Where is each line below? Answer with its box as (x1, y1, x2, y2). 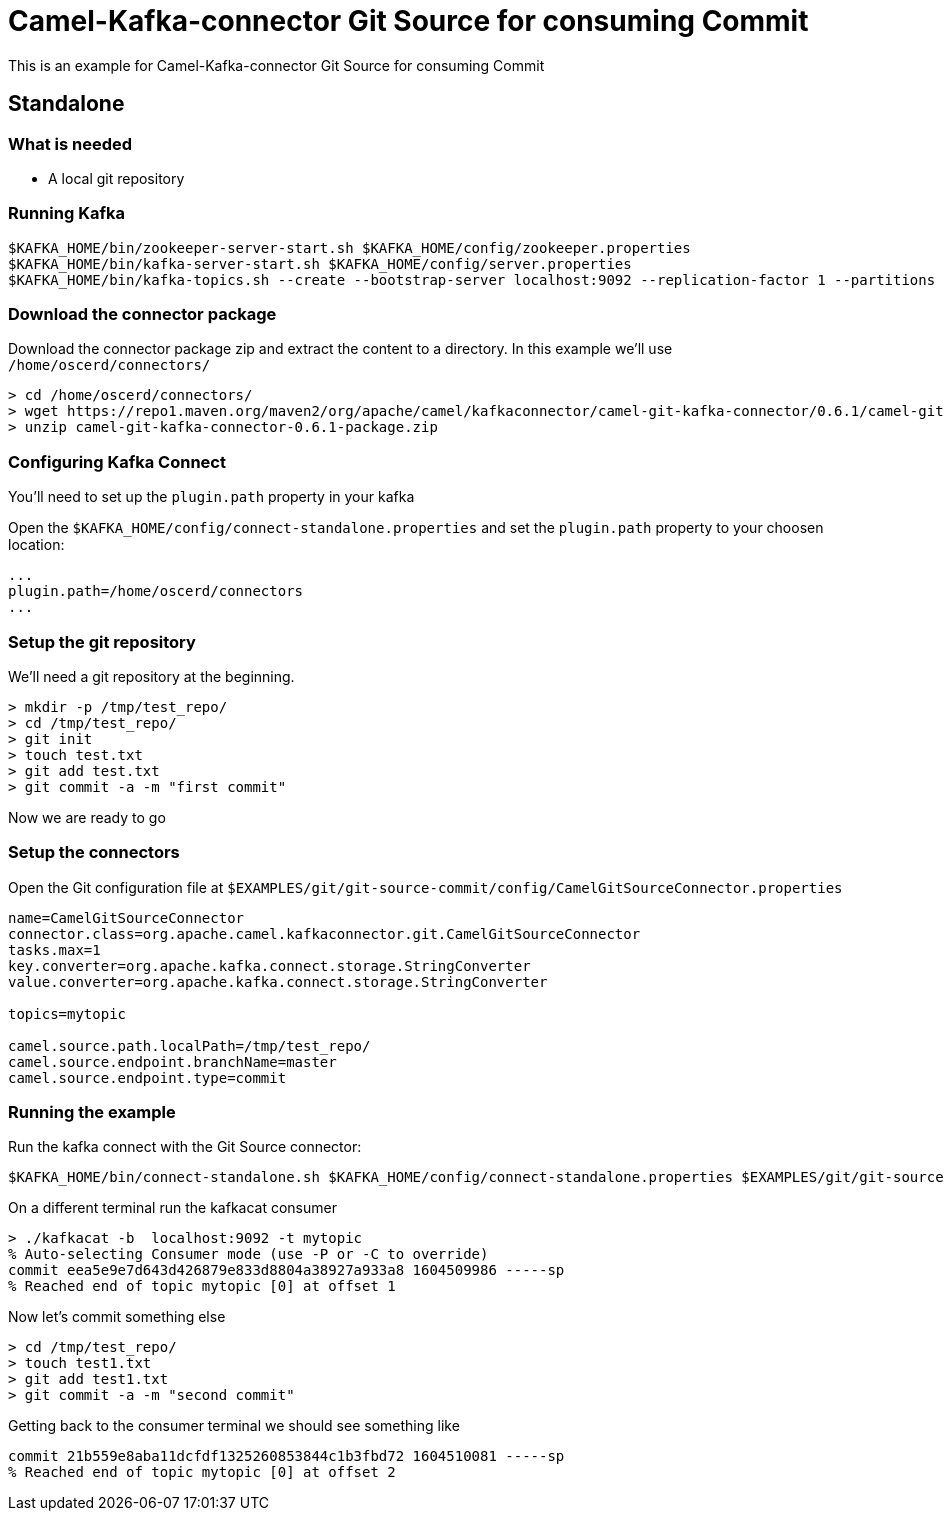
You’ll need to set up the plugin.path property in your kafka (8, 488, 415, 506)
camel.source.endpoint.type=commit (8, 1069, 287, 1086)
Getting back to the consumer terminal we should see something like (8, 1417, 460, 1435)
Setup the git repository (8, 631, 196, 652)
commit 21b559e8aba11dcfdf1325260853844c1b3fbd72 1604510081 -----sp (8, 1448, 565, 1465)
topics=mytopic (8, 1005, 127, 1022)
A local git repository (48, 169, 185, 187)
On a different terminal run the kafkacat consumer (8, 1199, 337, 1217)
